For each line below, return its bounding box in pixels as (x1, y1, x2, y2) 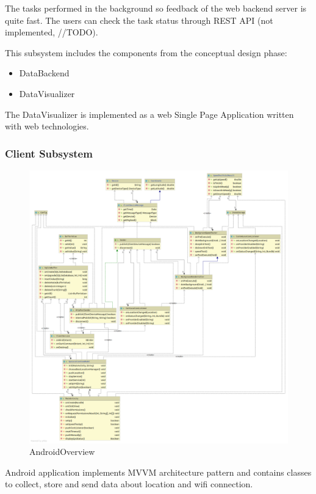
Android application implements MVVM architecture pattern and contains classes (5, 465, 312, 478)
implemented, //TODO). (5, 26, 98, 38)
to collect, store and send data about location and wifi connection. (5, 478, 253, 490)
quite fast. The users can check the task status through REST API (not (5, 13, 273, 26)
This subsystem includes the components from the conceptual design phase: (5, 46, 287, 59)
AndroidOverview (29, 445, 95, 458)
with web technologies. (5, 120, 89, 133)
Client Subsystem (5, 145, 93, 161)
